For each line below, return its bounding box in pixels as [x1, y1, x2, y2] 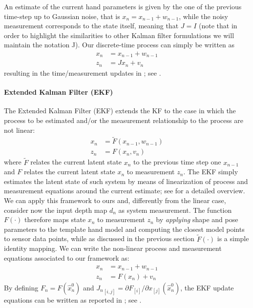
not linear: [4, 124, 35, 135]
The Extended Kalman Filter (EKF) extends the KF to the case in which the [4, 105, 236, 116]
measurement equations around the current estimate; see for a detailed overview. [4, 185, 245, 196]
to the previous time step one [133, 157, 221, 167]
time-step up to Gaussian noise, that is [4, 11, 120, 21]
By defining [4, 282, 39, 292]
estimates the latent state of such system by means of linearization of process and [4, 176, 248, 186]
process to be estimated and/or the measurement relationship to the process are [4, 115, 243, 125]
